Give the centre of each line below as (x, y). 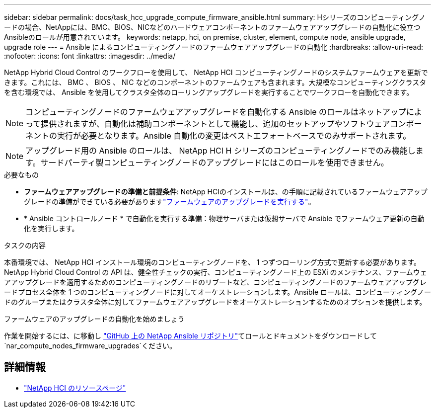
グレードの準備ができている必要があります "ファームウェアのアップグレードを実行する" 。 (170, 202)
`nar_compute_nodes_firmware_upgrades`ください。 (90, 346)
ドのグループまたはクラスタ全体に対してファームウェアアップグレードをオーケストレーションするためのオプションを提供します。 (215, 302)
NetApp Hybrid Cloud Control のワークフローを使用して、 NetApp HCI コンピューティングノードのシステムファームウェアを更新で (216, 72)
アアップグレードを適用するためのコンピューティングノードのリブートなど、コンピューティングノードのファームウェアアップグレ (215, 282)
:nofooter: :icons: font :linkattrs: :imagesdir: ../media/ (90, 56)
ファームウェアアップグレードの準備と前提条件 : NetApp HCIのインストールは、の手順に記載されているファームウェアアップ (226, 192)
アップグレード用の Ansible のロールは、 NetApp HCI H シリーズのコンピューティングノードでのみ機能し (220, 151)
